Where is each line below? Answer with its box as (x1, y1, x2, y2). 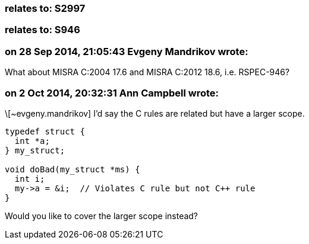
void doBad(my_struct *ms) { (5, 164, 140, 174)
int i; (14, 174, 45, 184)
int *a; (14, 136, 50, 146)
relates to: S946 (5, 24, 80, 36)
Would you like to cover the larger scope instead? (5, 210, 198, 221)
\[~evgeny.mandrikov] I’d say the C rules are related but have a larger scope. (5, 108, 305, 118)
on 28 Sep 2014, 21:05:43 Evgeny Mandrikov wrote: (5, 45, 248, 57)
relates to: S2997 (5, 2, 86, 14)
